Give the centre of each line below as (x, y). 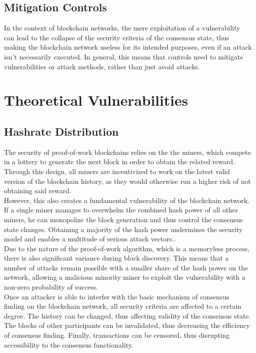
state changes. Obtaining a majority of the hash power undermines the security (123, 229)
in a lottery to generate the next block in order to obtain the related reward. (120, 162)
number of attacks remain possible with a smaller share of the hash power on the (126, 267)
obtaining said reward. (38, 191)
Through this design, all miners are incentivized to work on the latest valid (117, 171)
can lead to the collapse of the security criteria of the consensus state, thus (117, 37)
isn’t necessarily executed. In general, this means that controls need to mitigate (124, 56)
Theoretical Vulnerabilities (96, 100)
